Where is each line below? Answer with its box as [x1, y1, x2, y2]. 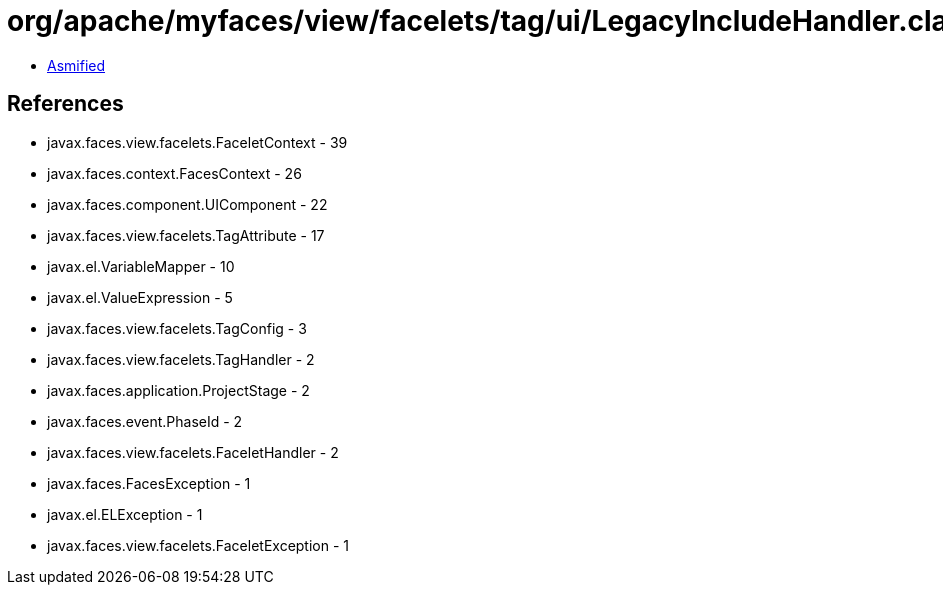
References [7, 91, 124, 117]
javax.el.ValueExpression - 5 [47, 288, 233, 306]
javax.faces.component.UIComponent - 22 [47, 195, 328, 213]
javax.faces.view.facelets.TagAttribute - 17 [47, 226, 325, 244]
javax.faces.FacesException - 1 [47, 474, 251, 492]
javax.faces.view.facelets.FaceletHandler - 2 [47, 443, 339, 461]
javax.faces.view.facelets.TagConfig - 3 [47, 319, 307, 337]
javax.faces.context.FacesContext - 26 [47, 164, 302, 182]
